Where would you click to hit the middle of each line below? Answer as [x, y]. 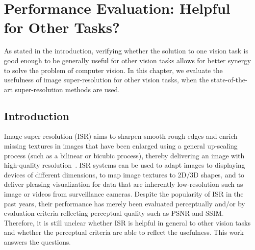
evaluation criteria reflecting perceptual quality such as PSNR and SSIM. [114, 213]
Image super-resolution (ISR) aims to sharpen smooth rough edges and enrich [121, 136]
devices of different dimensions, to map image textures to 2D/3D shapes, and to [124, 174]
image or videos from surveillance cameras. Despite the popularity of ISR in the [124, 194]
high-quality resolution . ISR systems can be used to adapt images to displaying [125, 165]
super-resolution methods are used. [67, 89]
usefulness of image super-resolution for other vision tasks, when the [106, 80]
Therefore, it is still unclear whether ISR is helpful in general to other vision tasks [127, 222]
